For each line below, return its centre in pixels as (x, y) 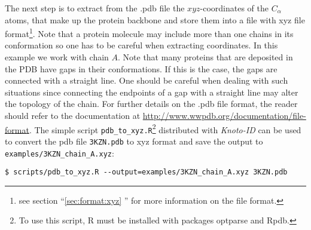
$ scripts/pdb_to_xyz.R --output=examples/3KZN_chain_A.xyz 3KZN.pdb (146, 172)
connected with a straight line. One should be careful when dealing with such (147, 80)
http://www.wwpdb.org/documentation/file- (224, 115)
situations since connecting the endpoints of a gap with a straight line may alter (152, 92)
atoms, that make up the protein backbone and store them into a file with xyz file (155, 19)
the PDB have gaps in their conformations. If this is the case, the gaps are (141, 68)
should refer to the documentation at (73, 115)
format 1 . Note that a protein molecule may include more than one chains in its (149, 33)
